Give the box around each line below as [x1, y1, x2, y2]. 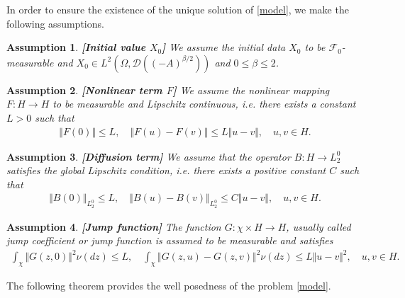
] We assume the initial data [162, 40, 286, 55]
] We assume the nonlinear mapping [172, 82, 330, 97]
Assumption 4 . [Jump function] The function [6, 219, 221, 234]
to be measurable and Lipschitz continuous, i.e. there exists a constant [52, 96, 356, 111]
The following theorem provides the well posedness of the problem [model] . [6, 278, 331, 293]
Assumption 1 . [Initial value [6, 40, 146, 55]
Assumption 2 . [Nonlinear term [6, 82, 162, 97]
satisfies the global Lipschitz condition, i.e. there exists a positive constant [6, 163, 326, 178]
